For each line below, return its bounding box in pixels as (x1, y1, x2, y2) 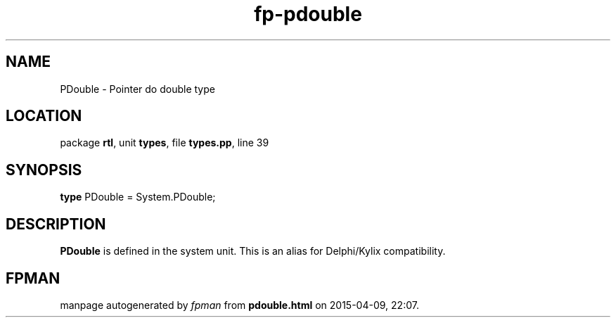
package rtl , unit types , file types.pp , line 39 (60, 137, 269, 149)
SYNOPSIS (6, 160, 82, 179)
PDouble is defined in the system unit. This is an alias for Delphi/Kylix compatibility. (60, 245, 446, 258)
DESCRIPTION (6, 215, 106, 233)
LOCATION (6, 107, 82, 125)
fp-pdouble (254, 2, 362, 26)
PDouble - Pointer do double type (60, 82, 215, 95)
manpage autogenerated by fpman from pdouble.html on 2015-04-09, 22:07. (60, 298, 419, 311)
